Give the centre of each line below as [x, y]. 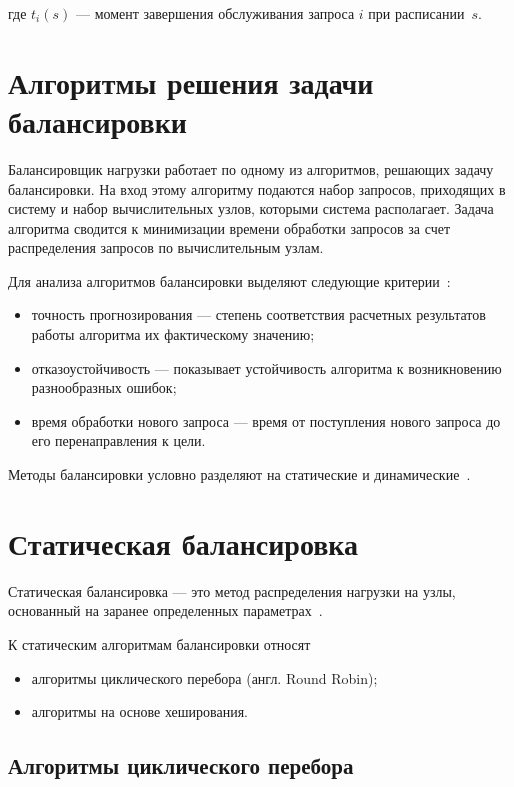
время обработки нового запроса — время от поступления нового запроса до [266, 420]
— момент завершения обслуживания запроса [215, 13]
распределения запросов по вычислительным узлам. [166, 247]
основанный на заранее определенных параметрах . [165, 610]
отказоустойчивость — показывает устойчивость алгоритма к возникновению [266, 367]
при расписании [416, 13]
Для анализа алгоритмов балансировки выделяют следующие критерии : [229, 280]
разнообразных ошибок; [104, 387]
